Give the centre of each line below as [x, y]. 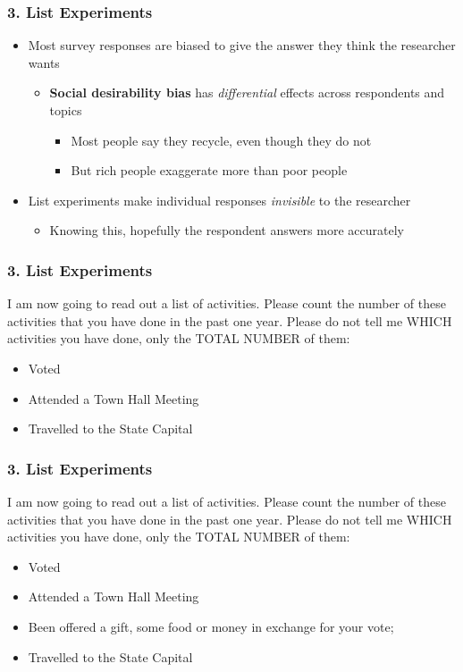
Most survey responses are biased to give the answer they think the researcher [242, 45]
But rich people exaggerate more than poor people [209, 170]
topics [66, 110]
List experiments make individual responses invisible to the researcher [219, 200]
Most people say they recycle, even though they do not [221, 140]
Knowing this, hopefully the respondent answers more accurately [227, 230]
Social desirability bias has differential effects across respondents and [247, 92]
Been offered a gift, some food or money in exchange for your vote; [211, 626]
